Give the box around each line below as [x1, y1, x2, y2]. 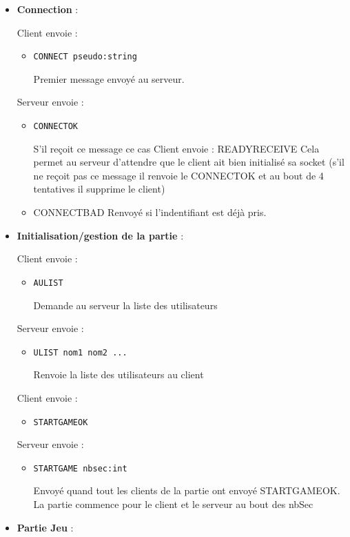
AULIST [33, 277, 63, 288]
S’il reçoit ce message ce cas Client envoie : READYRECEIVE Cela [33, 141, 320, 155]
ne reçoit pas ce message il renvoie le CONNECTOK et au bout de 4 [33, 168, 324, 182]
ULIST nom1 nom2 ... [33, 347, 127, 358]
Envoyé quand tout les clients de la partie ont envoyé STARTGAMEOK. [33, 483, 340, 498]
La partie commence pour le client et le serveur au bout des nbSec [33, 497, 313, 511]
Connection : [17, 2, 79, 16]
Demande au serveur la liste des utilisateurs [33, 297, 218, 312]
